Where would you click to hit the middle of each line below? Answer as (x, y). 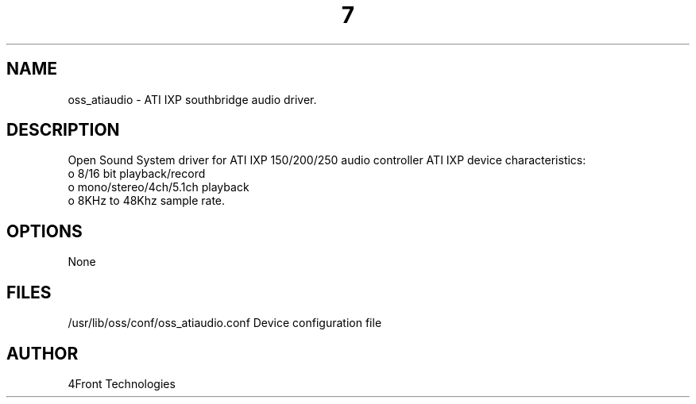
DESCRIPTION (63, 130)
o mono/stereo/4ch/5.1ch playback (159, 187)
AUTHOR (43, 353)
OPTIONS (44, 231)
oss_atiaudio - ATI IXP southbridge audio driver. (192, 99)
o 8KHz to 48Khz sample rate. (147, 201)
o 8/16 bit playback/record (137, 174)
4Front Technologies (122, 383)
